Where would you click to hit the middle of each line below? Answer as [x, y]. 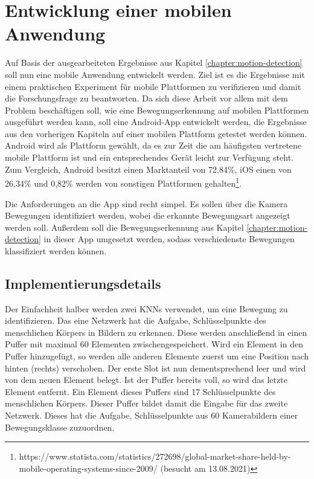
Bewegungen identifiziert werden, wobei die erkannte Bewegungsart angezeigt [148, 215]
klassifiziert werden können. [56, 250]
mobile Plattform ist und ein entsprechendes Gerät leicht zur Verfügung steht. [149, 157]
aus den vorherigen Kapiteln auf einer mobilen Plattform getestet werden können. [156, 133]
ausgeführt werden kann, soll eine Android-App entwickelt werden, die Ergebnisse [156, 122]
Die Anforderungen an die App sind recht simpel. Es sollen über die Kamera [146, 203]
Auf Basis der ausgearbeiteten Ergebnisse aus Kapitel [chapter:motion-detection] [154, 63]
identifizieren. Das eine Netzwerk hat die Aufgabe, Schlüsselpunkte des [136, 320]
